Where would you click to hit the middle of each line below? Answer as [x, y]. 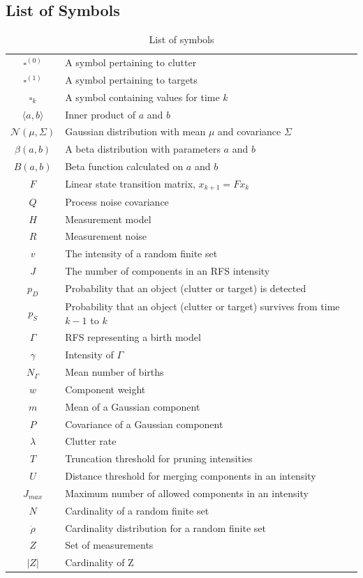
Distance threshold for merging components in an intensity [191, 476]
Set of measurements [109, 545]
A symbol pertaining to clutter [131, 62]
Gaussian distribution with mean [135, 131]
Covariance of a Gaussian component [144, 424]
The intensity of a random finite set [141, 253]
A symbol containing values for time [142, 97]
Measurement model [108, 219]
